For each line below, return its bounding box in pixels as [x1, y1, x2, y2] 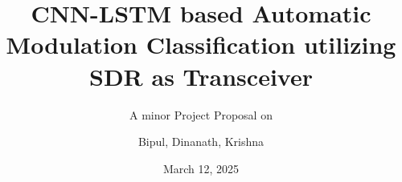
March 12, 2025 [162, 160, 240, 176]
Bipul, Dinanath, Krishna [137, 133, 265, 150]
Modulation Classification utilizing [6, 28, 396, 61]
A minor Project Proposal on [129, 106, 273, 123]
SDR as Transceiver [89, 59, 313, 92]
